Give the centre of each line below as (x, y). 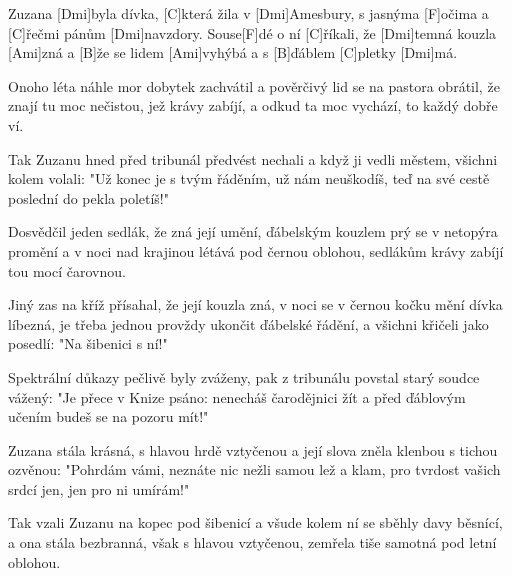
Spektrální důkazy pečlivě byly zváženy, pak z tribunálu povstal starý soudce (244, 376)
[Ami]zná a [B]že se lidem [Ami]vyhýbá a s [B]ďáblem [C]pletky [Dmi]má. (233, 52)
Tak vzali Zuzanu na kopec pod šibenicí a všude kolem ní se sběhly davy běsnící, (255, 522)
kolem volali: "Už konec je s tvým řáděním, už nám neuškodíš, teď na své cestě (249, 178)
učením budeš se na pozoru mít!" (108, 416)
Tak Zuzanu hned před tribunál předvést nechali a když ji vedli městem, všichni (253, 158)
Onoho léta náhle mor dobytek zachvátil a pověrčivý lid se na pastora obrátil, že (254, 85)
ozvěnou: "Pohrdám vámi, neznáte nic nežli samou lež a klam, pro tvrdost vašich (254, 469)
